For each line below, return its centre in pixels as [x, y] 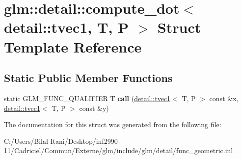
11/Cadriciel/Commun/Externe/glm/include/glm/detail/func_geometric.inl [119, 150]
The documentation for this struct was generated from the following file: [113, 124]
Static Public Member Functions [88, 78]
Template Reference [73, 46]
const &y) [94, 108]
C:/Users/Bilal [26, 141]
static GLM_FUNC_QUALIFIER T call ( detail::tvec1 [87, 98]
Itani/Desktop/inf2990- [85, 141]
